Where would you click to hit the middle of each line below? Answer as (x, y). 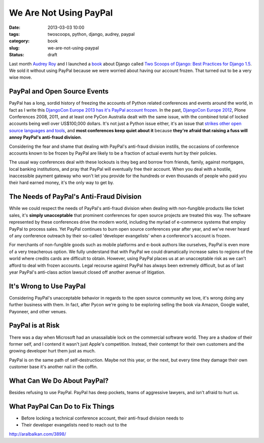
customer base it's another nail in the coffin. (53, 367)
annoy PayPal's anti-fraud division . (45, 138)
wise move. (21, 77)
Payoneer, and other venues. (38, 311)
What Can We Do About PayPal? (59, 381)
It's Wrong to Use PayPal (47, 286)
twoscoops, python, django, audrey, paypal (91, 34)
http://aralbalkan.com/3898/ (37, 434)
